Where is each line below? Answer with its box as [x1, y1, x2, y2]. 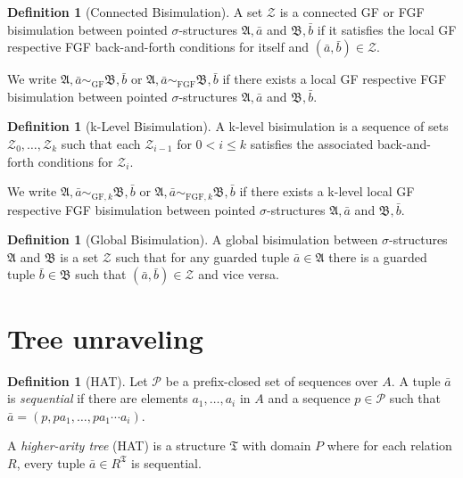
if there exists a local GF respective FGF [222, 70, 447, 88]
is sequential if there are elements [7, 389, 188, 408]
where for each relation [327, 436, 452, 455]
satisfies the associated [250, 134, 374, 152]
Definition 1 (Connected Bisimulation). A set [7, 3, 263, 21]
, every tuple [16, 453, 86, 472]
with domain [242, 436, 311, 455]
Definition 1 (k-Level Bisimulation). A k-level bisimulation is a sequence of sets [7, 117, 449, 136]
